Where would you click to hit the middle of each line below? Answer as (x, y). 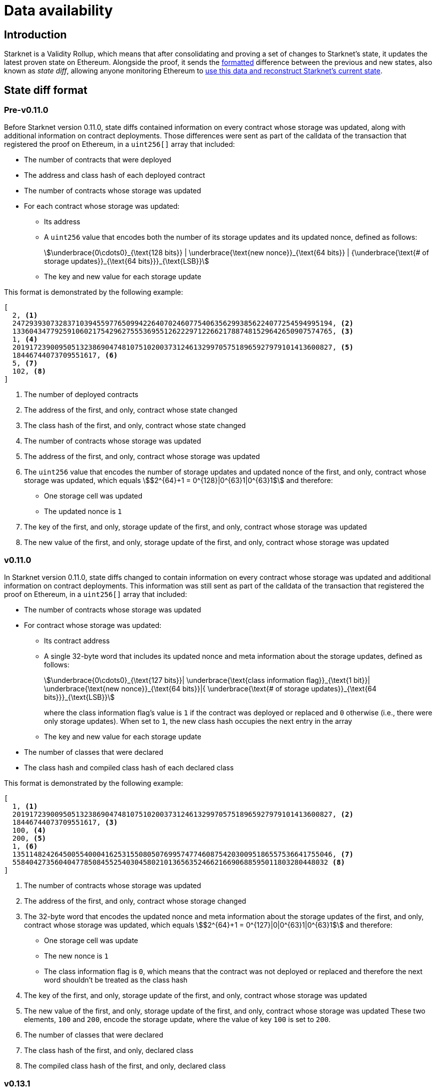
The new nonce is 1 (76, 956)
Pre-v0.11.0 (26, 110)
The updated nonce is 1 (83, 512)
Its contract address (77, 641)
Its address (62, 222)
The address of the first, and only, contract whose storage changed (135, 901)
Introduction (35, 34)
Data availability (58, 10)
